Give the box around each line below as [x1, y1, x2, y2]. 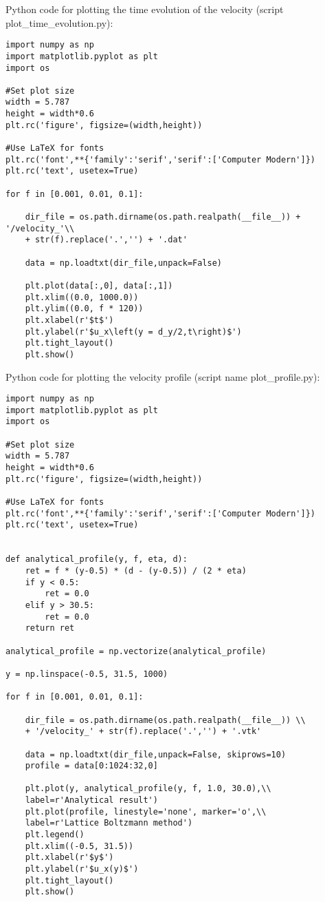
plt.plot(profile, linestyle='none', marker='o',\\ [25, 806, 267, 817]
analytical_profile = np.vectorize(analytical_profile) [5, 646, 267, 656]
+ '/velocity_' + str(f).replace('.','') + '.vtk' [25, 726, 262, 737]
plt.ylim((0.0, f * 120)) [25, 304, 144, 314]
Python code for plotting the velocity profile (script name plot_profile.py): [5, 369, 320, 384]
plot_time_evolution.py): [5, 15, 113, 30]
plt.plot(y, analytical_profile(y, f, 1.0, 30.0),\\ [25, 784, 271, 794]
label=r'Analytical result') [25, 795, 158, 806]
